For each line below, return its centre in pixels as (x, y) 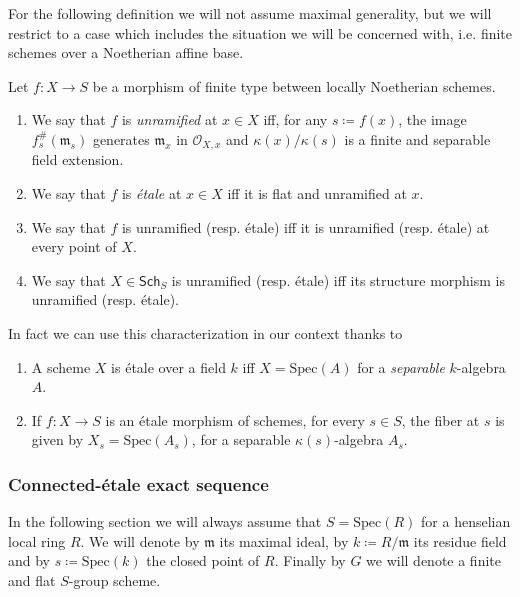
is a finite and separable (417, 138)
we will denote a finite (433, 560)
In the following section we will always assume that (165, 521)
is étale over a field (168, 366)
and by (29, 560)
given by (57, 439)
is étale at (151, 193)
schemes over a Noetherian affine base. (126, 52)
